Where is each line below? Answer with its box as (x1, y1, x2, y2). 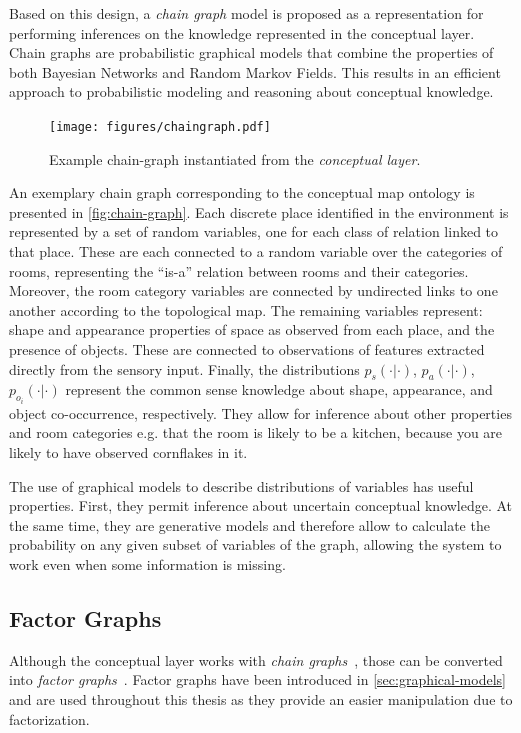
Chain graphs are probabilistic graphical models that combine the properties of (9, 42, 494, 63)
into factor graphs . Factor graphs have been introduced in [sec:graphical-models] (9, 669, 506, 690)
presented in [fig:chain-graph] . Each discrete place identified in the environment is (9, 201, 509, 222)
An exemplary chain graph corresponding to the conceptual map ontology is (9, 182, 475, 203)
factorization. (9, 708, 90, 729)
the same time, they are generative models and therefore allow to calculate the (9, 514, 490, 535)
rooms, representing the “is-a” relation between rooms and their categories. (9, 260, 469, 281)
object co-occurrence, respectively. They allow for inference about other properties (9, 402, 512, 423)
